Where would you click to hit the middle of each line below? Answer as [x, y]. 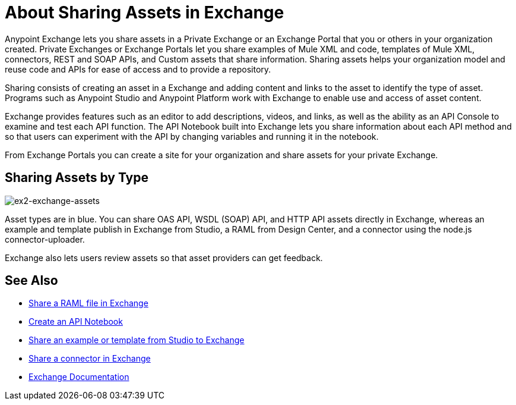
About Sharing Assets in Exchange [145, 12]
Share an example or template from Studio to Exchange [137, 340]
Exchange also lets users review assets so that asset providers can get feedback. [164, 258]
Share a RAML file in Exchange [88, 303]
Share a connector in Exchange [90, 359]
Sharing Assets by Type [77, 178]
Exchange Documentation [79, 377]
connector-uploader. [45, 239]
